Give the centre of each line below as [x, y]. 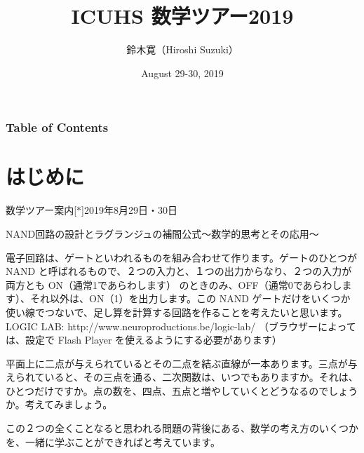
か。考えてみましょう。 [59, 404]
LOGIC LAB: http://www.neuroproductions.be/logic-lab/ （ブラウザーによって [181, 326]
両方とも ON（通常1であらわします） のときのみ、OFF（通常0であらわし [174, 284]
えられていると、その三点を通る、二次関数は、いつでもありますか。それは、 [182, 377]
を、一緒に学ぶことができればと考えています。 [113, 441]
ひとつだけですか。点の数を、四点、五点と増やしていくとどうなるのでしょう [182, 390]
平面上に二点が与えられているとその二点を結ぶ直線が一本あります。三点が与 [182, 363]
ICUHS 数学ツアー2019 [182, 16]
